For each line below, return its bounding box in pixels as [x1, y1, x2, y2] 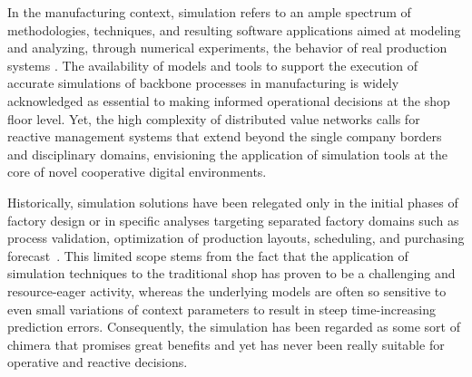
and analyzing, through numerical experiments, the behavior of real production [7, 38, 447, 57]
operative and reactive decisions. [7, 353, 188, 372]
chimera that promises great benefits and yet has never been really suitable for [7, 334, 445, 353]
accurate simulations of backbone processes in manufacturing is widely [7, 73, 399, 92]
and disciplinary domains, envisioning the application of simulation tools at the [7, 144, 448, 163]
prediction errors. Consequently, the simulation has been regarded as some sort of [7, 317, 460, 336]
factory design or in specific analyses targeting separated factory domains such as [7, 210, 459, 229]
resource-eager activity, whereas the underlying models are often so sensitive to [7, 281, 447, 300]
